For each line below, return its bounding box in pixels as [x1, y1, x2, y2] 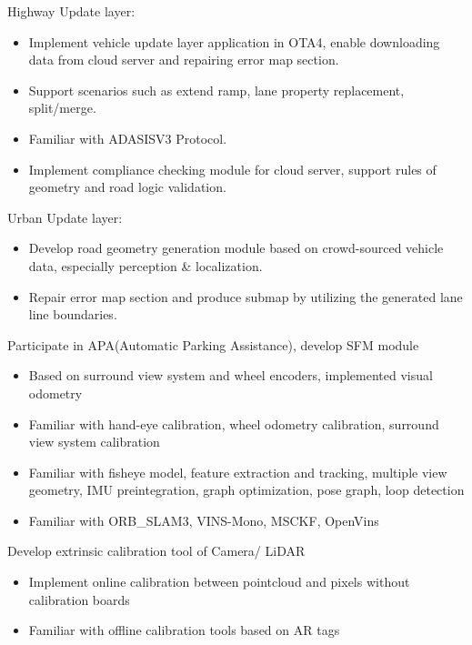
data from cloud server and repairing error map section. [28, 50, 339, 69]
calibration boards [28, 590, 130, 609]
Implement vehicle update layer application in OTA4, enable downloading [28, 32, 440, 51]
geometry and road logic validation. [28, 177, 226, 197]
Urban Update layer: [7, 207, 123, 227]
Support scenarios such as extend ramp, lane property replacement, [28, 80, 405, 99]
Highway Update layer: [7, 2, 136, 20]
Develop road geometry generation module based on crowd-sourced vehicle [28, 238, 444, 257]
